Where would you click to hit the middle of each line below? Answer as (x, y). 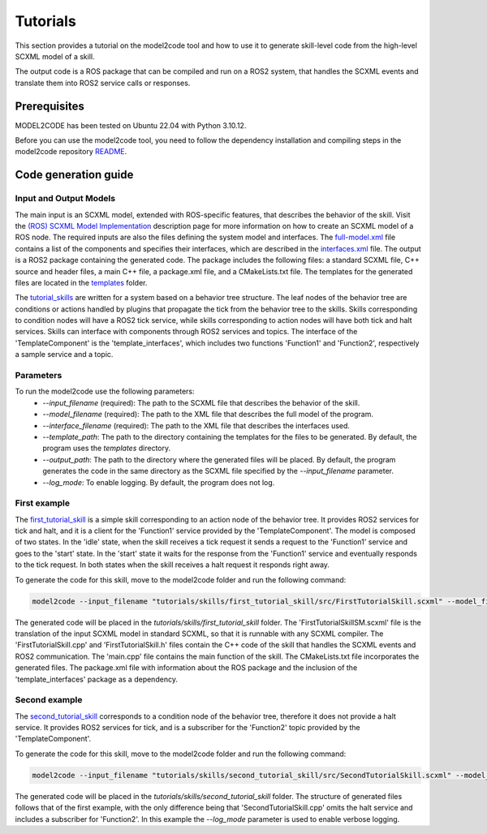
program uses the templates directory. (107, 448)
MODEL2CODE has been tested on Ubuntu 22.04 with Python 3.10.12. (131, 125)
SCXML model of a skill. (55, 56)
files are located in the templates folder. (81, 282)
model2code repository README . (71, 152)
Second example (49, 700)
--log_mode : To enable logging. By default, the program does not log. (159, 482)
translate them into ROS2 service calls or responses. (103, 83)
